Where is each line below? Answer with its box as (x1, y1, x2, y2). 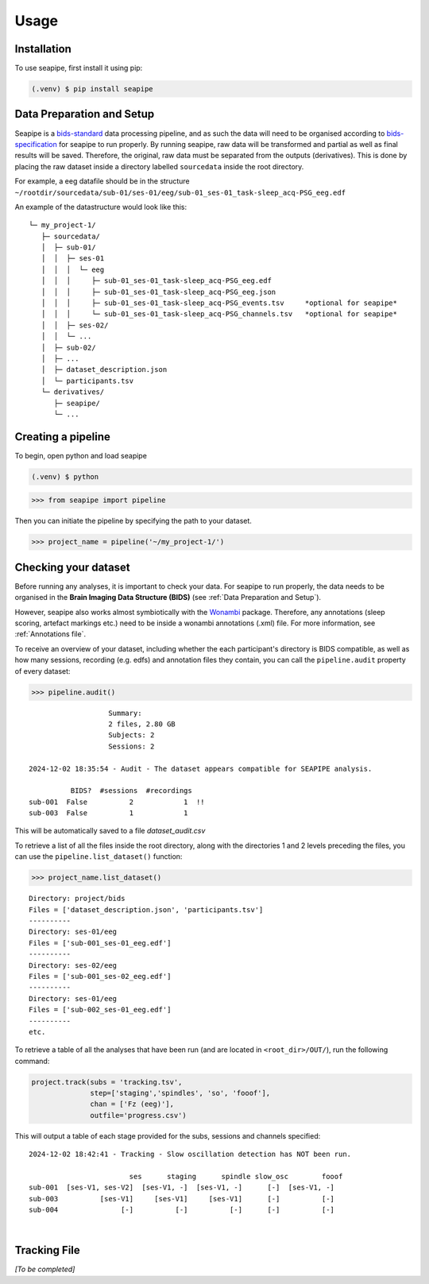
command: (14, 1056, 50, 1065)
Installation (14, 42, 71, 56)
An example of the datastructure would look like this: (14, 202, 187, 211)
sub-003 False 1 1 (29, 809, 188, 818)
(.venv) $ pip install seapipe (31, 84, 154, 94)
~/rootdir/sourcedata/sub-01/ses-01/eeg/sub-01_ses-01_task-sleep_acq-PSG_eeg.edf (14, 188, 346, 197)
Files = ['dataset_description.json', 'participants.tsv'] (29, 905, 264, 914)
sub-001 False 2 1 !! (29, 797, 206, 806)
